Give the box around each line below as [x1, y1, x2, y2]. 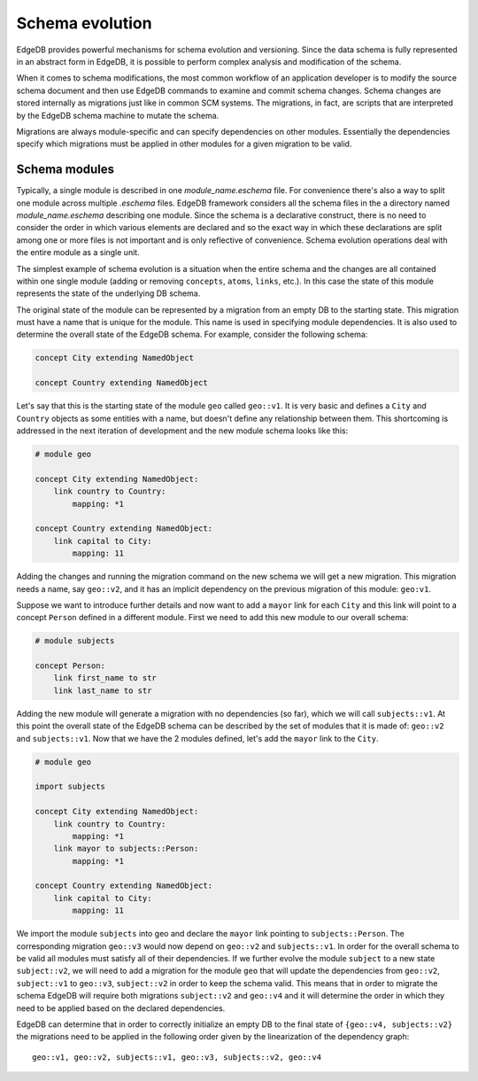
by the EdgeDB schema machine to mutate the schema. [16, 110, 220, 121]
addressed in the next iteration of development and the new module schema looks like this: [16, 425, 349, 436]
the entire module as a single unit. [16, 247, 141, 258]
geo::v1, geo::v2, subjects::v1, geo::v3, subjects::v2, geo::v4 [32, 1052, 322, 1062]
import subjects [35, 782, 106, 792]
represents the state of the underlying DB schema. [16, 288, 201, 299]
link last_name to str [53, 685, 152, 696]
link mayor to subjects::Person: [53, 844, 199, 854]
